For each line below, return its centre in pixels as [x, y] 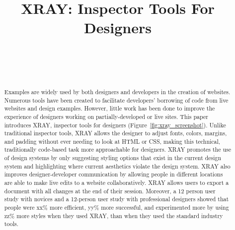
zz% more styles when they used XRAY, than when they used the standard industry [114, 215]
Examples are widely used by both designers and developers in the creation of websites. [117, 91]
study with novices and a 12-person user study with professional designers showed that [117, 199]
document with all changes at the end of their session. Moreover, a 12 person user [110, 191]
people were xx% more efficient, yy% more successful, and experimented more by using [117, 207]
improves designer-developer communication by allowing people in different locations [114, 174]
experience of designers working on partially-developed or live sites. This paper [106, 116]
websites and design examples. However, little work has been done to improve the [110, 108]
